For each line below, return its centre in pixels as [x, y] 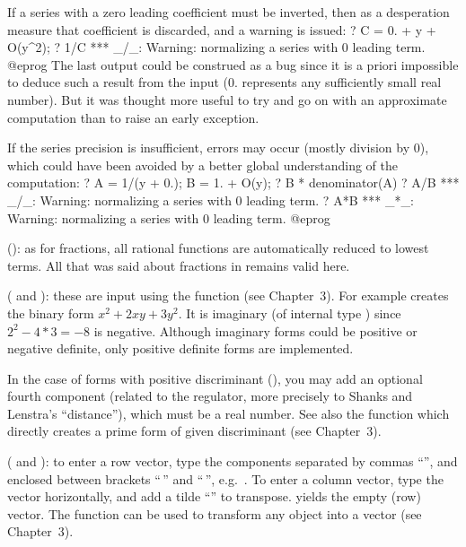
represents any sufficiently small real [342, 82]
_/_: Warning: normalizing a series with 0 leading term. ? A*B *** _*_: [211, 200]
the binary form [51, 313]
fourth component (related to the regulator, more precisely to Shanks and [210, 396]
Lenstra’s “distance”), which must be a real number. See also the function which [229, 413]
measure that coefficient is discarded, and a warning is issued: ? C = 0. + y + [222, 29]
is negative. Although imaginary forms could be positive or [255, 330]
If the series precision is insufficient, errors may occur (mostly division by [209, 148]
